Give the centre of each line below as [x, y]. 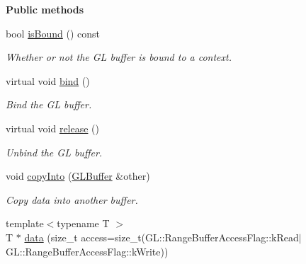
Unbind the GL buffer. [54, 152]
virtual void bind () [48, 80]
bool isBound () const [53, 33]
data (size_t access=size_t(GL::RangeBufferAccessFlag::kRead [161, 237]
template [25, 223]
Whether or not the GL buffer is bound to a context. [119, 57]
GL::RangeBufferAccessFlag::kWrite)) [87, 251]
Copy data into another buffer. [72, 199]
